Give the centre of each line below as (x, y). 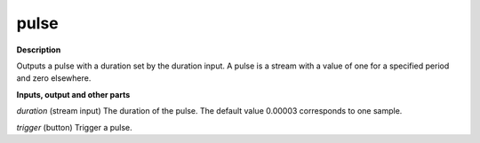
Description (39, 50)
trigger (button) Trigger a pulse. (74, 127)
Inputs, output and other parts (73, 94)
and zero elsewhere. (54, 78)
